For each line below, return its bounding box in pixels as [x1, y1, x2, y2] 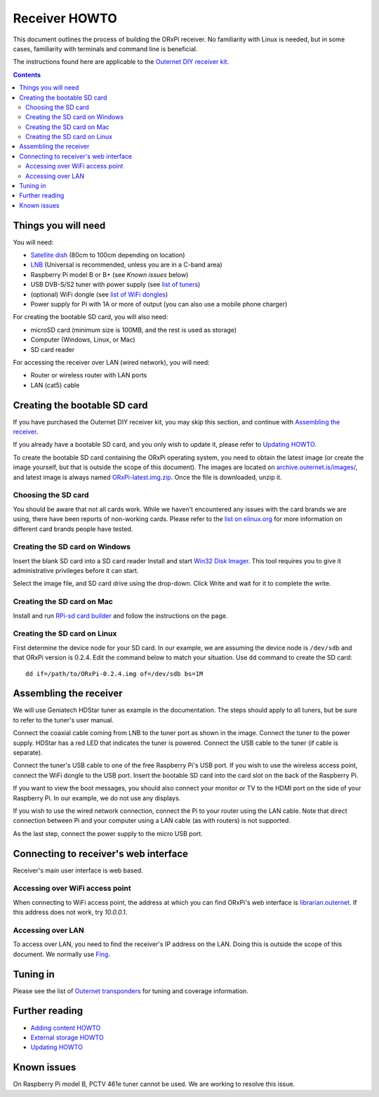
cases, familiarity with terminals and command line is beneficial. [13, 44, 198, 53]
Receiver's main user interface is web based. [13, 866, 143, 875]
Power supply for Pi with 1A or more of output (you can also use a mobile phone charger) [30, 300, 288, 309]
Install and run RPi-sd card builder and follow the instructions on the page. [13, 611, 228, 620]
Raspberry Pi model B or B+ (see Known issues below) [30, 270, 189, 278]
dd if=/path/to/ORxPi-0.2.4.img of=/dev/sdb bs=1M [25, 670, 204, 678]
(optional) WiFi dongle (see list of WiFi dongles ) [30, 290, 168, 298]
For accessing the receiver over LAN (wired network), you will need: [13, 358, 210, 366]
